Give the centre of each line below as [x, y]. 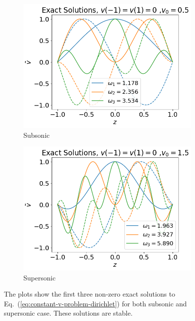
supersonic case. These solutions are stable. [68, 313]
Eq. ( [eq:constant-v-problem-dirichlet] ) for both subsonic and [96, 303]
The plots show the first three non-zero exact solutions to [90, 294]
